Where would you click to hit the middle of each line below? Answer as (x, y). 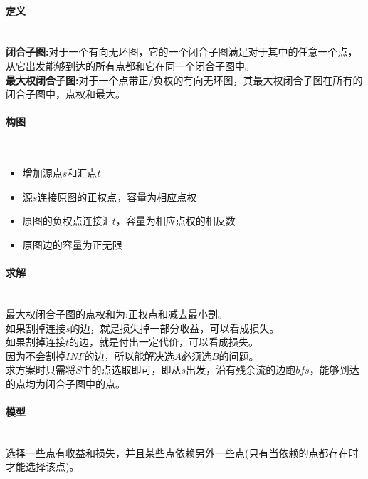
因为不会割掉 (36, 355)
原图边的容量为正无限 (72, 244)
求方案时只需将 (41, 370)
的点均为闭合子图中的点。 (65, 383)
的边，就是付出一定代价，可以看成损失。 (164, 342)
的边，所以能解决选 (129, 355)
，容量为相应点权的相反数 (175, 221)
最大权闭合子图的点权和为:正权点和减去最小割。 (117, 313)
